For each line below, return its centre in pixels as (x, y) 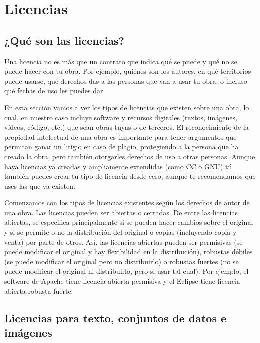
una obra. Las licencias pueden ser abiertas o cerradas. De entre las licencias (121, 212)
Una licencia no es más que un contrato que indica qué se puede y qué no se (121, 61)
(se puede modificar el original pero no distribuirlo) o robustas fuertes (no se (121, 261)
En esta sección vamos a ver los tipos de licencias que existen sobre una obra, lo (127, 107)
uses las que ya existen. (40, 186)
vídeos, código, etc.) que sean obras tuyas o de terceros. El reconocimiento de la (126, 127)
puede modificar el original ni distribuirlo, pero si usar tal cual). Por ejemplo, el (126, 271)
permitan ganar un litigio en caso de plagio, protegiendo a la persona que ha (121, 146)
